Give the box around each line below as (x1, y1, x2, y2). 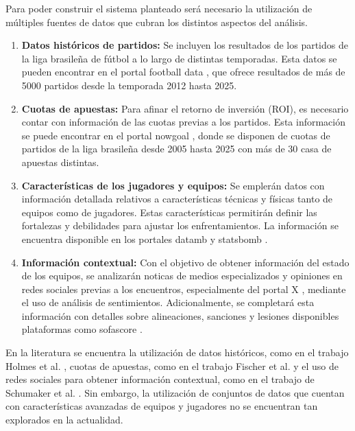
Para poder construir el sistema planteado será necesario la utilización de (5, 1, 313, 15)
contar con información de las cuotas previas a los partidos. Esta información (21, 115, 345, 129)
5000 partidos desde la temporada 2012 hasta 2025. (21, 78, 237, 92)
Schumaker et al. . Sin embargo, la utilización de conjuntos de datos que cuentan (5, 385, 345, 399)
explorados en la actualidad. (5, 412, 123, 427)
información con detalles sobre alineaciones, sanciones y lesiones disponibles (21, 308, 339, 323)
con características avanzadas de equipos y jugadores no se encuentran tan (5, 399, 318, 413)
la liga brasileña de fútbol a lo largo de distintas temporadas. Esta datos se (21, 51, 337, 65)
